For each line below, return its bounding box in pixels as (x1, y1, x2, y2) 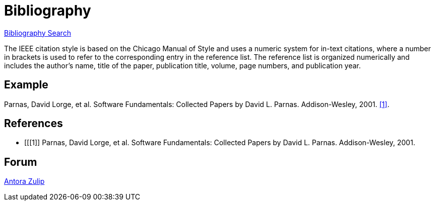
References (4, 117, 63, 130)
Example (4, 78, 48, 91)
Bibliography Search (4, 28, 71, 37)
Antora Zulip (4, 177, 45, 186)
